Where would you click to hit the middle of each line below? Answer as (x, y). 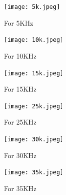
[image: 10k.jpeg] (34, 40)
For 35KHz (20, 188)
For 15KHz (20, 89)
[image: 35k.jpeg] (34, 173)
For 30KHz (20, 155)
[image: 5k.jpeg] (32, 7)
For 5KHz (19, 22)
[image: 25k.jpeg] (34, 106)
